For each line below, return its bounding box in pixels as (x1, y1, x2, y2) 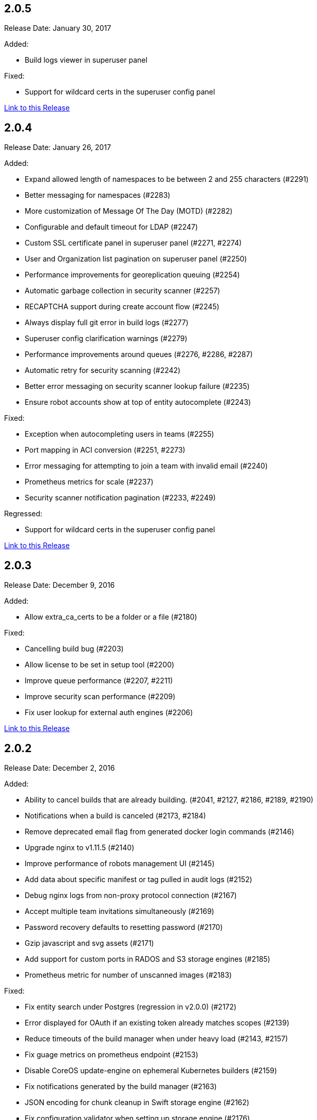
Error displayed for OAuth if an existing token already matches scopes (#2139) (25, 1018, 290, 1027)
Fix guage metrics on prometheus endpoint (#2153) (25, 1050, 198, 1059)
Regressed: (4, 509, 43, 518)
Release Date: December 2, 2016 (4, 763, 115, 772)
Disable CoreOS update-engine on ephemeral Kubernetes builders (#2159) (25, 1066, 277, 1075)
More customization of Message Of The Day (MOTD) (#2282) (25, 207, 233, 216)
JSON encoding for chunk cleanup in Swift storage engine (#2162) (25, 1097, 250, 1107)
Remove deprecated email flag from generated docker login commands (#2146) (25, 827, 294, 836)
